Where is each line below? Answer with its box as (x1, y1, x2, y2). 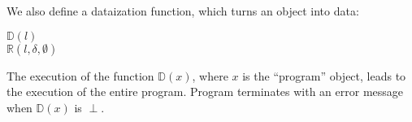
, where (192, 67, 228, 84)
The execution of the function (7, 67, 154, 84)
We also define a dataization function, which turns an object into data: (7, 2, 359, 19)
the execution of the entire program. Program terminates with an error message (7, 83, 404, 100)
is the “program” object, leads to (242, 67, 406, 84)
